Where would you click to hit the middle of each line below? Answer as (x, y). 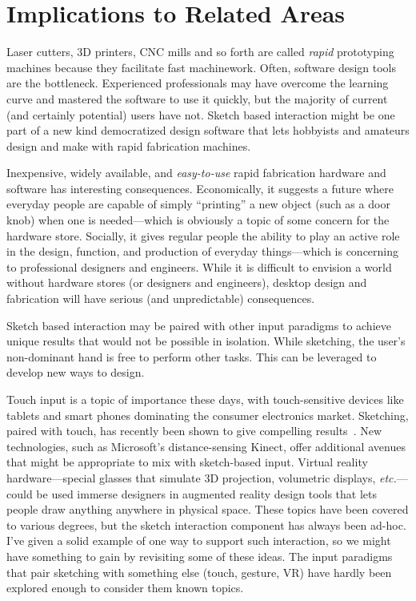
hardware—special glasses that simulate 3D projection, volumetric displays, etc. (202, 477)
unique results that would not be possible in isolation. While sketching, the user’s (206, 341)
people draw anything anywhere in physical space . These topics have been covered (208, 509)
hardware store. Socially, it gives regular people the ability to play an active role (203, 235)
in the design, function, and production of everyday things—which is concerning (203, 251)
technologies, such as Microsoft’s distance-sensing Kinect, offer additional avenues (206, 446)
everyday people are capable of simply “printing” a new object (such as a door (198, 204)
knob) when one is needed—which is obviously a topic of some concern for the (198, 220)
